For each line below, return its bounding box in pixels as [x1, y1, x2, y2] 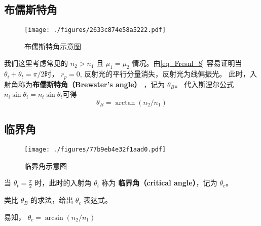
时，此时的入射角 [34, 177, 92, 188]
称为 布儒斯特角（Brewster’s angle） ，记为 [18, 79, 165, 89]
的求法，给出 [30, 195, 73, 205]
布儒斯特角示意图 [24, 41, 81, 51]
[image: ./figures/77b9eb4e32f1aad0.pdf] [24, 146, 166, 154]
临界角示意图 [24, 160, 67, 171]
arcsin [45, 214, 63, 221]
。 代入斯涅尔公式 [174, 79, 234, 89]
